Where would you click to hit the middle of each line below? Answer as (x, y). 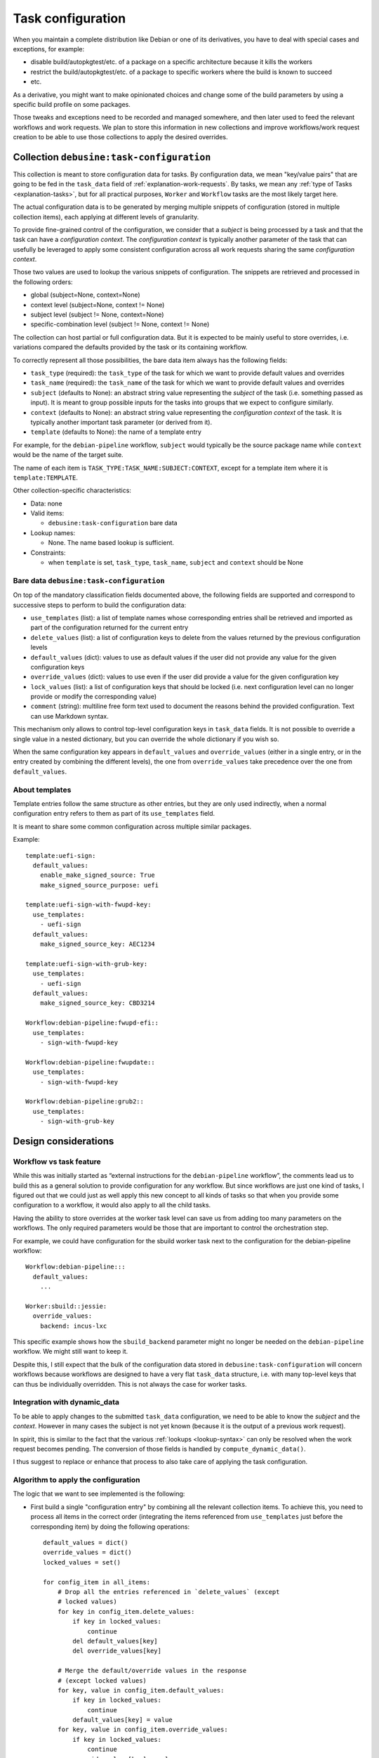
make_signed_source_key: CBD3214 (98, 1003)
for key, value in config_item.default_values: (141, 1690)
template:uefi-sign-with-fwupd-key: (88, 905)
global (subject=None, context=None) (85, 295)
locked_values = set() (82, 1562)
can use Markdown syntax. (69, 716)
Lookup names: (53, 533)
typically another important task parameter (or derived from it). (121, 422)
